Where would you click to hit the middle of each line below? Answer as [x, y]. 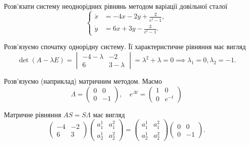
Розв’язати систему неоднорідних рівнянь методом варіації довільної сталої [116, 6]
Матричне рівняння [33, 114]
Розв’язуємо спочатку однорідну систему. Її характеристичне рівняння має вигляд [125, 46]
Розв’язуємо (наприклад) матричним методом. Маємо [83, 81]
